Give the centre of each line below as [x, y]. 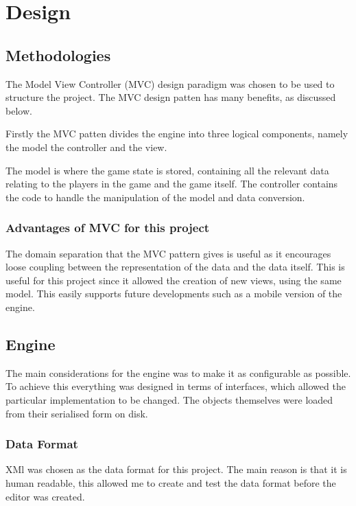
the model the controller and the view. [86, 147]
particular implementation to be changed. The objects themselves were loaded [169, 399]
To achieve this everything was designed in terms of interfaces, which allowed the [176, 386]
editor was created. [45, 496]
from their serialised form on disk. [77, 413]
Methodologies [58, 55]
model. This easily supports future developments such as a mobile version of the [174, 294]
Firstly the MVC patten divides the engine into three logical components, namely [177, 134]
